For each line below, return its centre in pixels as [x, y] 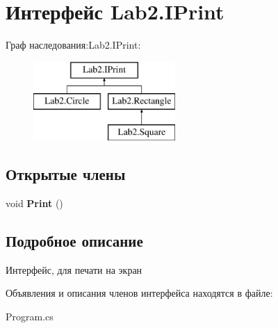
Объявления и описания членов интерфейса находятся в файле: [139, 293]
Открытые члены [66, 174]
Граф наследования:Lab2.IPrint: [73, 45]
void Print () [34, 203]
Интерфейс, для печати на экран [74, 269]
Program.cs [30, 316]
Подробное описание [74, 240]
